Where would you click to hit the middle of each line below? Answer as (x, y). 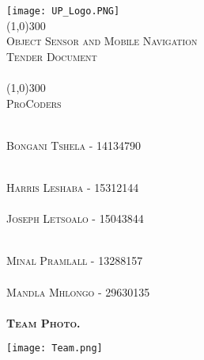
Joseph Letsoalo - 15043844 (75, 218)
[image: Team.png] (55, 349)
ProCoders (34, 103)
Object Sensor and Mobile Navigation (102, 41)
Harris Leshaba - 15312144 (73, 187)
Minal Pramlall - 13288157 (75, 260)
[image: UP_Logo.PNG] (63, 11)
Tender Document (52, 56)
